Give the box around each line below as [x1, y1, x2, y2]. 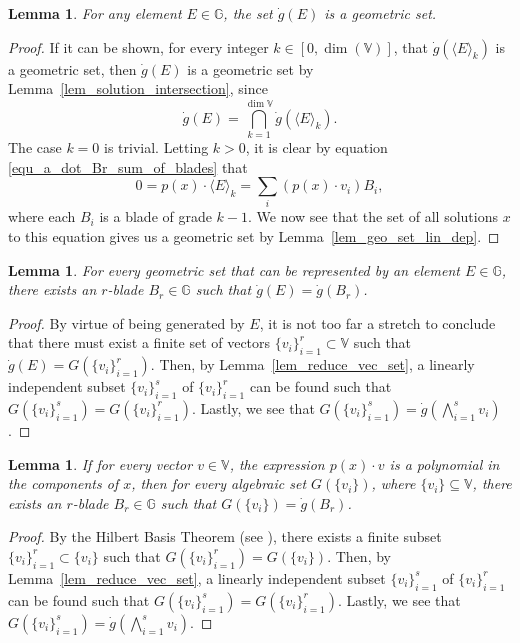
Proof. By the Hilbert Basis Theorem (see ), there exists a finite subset [8, 526, 442, 547]
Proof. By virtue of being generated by [8, 312, 245, 333]
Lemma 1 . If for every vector [8, 453, 193, 474]
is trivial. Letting [104, 136, 209, 157]
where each [8, 206, 76, 227]
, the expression [229, 453, 325, 474]
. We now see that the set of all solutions [248, 206, 498, 227]
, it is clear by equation [245, 136, 388, 157]
